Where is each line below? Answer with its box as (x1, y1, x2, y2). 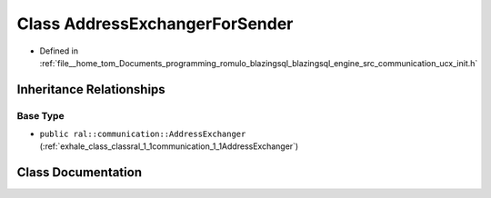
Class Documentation (16, 164, 143, 181)
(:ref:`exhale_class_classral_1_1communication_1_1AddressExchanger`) (39, 141, 299, 152)
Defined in (39, 45, 79, 56)
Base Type (16, 109, 65, 122)
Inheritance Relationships (16, 82, 165, 97)
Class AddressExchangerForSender (16, 14, 294, 34)
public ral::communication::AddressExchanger (39, 129, 246, 140)
